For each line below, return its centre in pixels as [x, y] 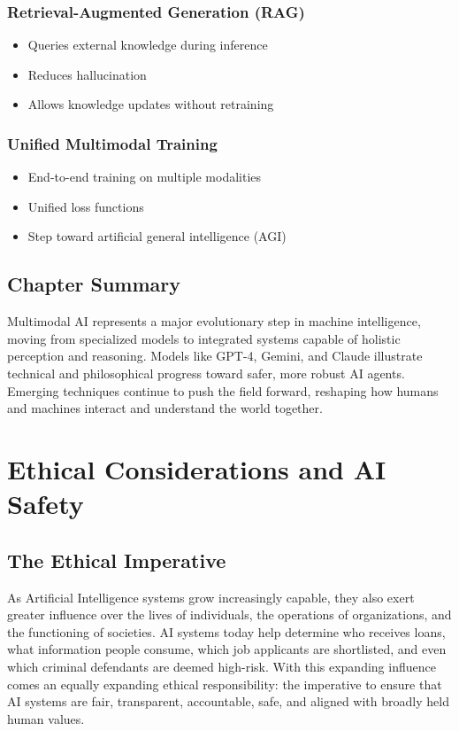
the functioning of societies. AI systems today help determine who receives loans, [226, 631]
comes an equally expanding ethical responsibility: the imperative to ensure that [225, 684]
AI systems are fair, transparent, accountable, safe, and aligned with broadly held [228, 701]
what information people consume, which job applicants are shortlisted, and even [227, 649]
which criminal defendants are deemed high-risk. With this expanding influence [222, 666]
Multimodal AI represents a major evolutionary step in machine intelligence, [214, 321]
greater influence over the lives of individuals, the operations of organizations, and [229, 614]
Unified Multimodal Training [112, 143]
